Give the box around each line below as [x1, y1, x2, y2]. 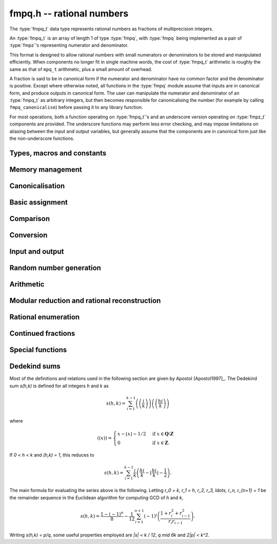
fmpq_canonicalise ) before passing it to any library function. [9, 104, 143, 111]
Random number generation [9, 263, 101, 272]
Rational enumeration [9, 313, 80, 321]
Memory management [9, 165, 82, 174]
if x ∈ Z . [152, 440, 170, 446]
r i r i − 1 [168, 518, 183, 525]
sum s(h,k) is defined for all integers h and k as [9, 383, 109, 389]
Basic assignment [9, 198, 68, 207]
